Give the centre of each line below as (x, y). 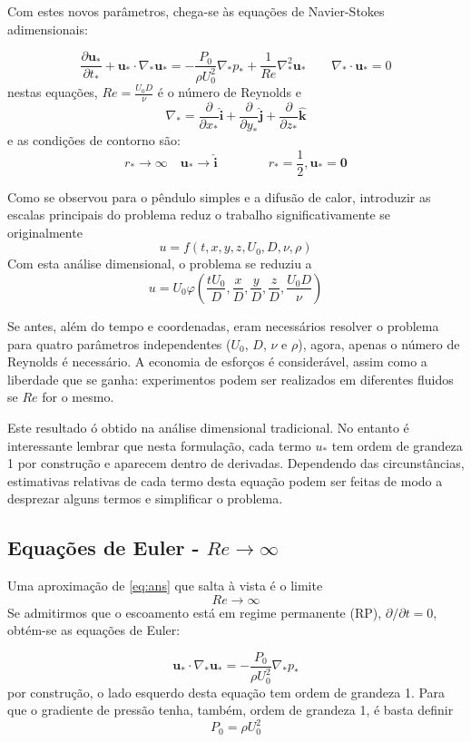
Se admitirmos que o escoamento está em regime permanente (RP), (195, 612)
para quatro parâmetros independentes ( (119, 343)
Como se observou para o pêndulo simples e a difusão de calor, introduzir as (219, 196)
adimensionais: (48, 29)
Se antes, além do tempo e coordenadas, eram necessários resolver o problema (223, 325)
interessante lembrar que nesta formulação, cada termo (159, 445)
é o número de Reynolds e (229, 92)
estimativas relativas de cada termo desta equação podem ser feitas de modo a (225, 480)
